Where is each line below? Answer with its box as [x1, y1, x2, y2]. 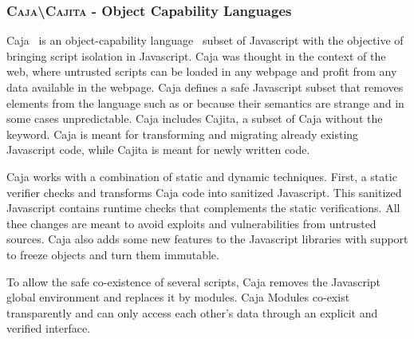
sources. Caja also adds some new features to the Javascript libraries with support [6, 231, 408, 247]
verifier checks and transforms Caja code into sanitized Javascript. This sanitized [6, 183, 402, 200]
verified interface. [6, 320, 91, 337]
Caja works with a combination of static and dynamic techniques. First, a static [6, 168, 397, 184]
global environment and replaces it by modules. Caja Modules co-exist [6, 289, 350, 305]
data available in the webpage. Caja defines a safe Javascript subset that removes [6, 79, 404, 95]
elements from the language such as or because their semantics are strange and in [6, 94, 404, 111]
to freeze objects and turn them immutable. [6, 246, 219, 262]
